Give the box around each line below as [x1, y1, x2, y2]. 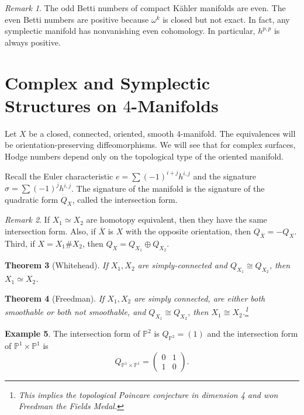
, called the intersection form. [72, 193, 178, 205]
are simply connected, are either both [134, 292, 265, 304]
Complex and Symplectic [5, 70, 210, 94]
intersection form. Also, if [5, 225, 96, 237]
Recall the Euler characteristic [5, 170, 113, 182]
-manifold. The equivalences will [180, 127, 296, 139]
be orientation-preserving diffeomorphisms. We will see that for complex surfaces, [5, 139, 296, 151]
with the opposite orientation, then [126, 225, 251, 237]
